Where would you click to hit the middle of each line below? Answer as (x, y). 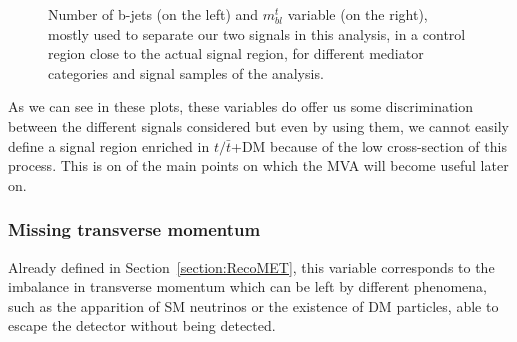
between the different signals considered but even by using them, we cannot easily (258, 125)
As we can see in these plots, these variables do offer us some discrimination (241, 106)
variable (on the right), (357, 14)
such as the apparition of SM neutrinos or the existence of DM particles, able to (253, 305)
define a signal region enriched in (109, 145)
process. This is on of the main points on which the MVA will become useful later (258, 165)
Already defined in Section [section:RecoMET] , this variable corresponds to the (251, 266)
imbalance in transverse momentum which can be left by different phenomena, (247, 286)
